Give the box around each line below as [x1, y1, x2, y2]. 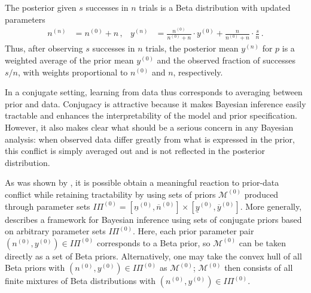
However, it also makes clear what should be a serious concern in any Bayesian [5, 120, 294, 133]
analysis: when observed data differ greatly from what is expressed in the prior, [5, 132, 295, 145]
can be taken [239, 236, 286, 249]
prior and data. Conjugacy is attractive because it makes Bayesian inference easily [5, 97, 306, 110]
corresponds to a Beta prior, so [96, 236, 211, 249]
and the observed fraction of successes [157, 53, 296, 66]
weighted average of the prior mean [5, 53, 134, 66]
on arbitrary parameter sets [5, 225, 106, 237]
